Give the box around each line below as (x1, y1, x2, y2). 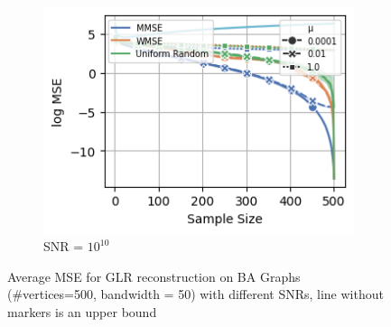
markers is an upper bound (7, 303, 157, 321)
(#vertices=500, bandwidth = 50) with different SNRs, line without (7, 285, 384, 304)
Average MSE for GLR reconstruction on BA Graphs (7, 266, 301, 285)
